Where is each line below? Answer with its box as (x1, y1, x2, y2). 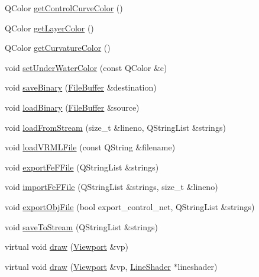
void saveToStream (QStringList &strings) (5, 220, 158, 233)
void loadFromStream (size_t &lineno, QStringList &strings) (5, 121, 226, 133)
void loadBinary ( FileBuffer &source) (5, 101, 140, 113)
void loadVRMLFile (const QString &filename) (5, 141, 176, 153)
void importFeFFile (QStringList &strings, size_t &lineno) (5, 181, 218, 193)
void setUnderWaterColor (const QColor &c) (5, 61, 167, 73)
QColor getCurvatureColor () (5, 41, 111, 54)
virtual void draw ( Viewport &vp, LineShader (5, 260, 171, 272)
